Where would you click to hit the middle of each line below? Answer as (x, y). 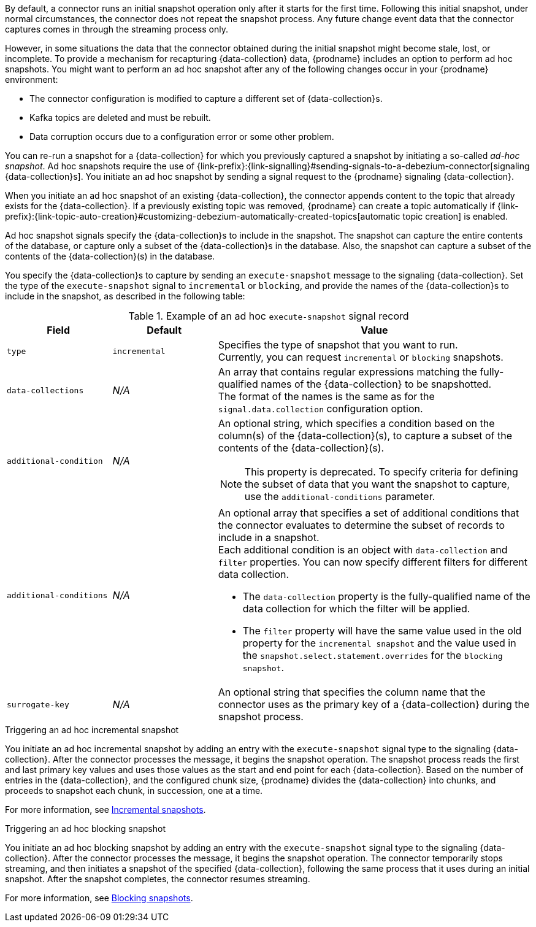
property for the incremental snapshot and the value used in (379, 643)
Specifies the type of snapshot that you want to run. (338, 345)
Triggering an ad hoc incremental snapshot (92, 730)
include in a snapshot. (269, 537)
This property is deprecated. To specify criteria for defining (381, 472)
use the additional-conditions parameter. (340, 496)
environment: (32, 79)
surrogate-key (38, 704)
